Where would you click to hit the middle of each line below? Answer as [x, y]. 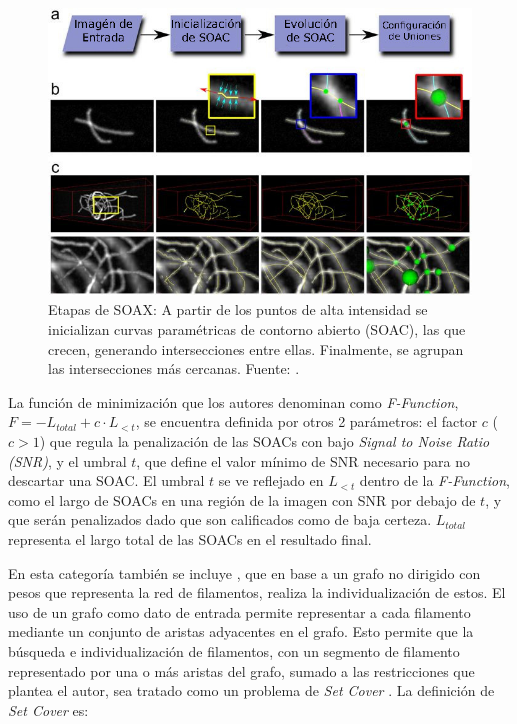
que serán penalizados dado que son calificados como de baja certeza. [220, 519]
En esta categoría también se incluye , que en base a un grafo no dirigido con [244, 572]
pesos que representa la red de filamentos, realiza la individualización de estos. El [257, 592]
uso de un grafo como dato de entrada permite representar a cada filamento [239, 611]
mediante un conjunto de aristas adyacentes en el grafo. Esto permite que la [241, 631]
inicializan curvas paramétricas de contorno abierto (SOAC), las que [257, 329]
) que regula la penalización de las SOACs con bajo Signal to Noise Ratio [264, 440]
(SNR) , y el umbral [67, 460]
